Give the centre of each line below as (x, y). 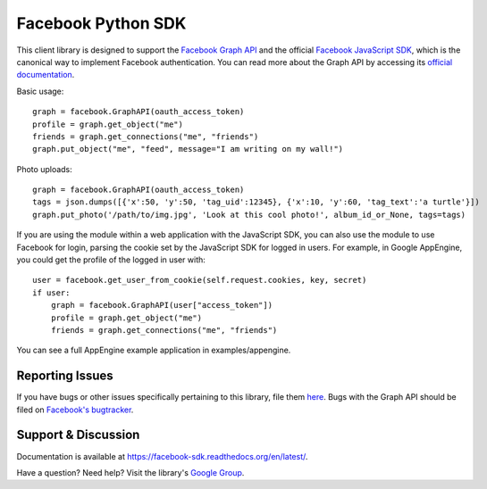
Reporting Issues (65, 376)
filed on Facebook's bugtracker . (75, 410)
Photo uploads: (45, 169)
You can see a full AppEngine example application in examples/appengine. (154, 350)
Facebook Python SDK (101, 23)
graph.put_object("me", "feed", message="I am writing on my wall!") (188, 149)
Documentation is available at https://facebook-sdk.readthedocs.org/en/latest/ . (162, 456)
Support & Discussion (78, 435)
